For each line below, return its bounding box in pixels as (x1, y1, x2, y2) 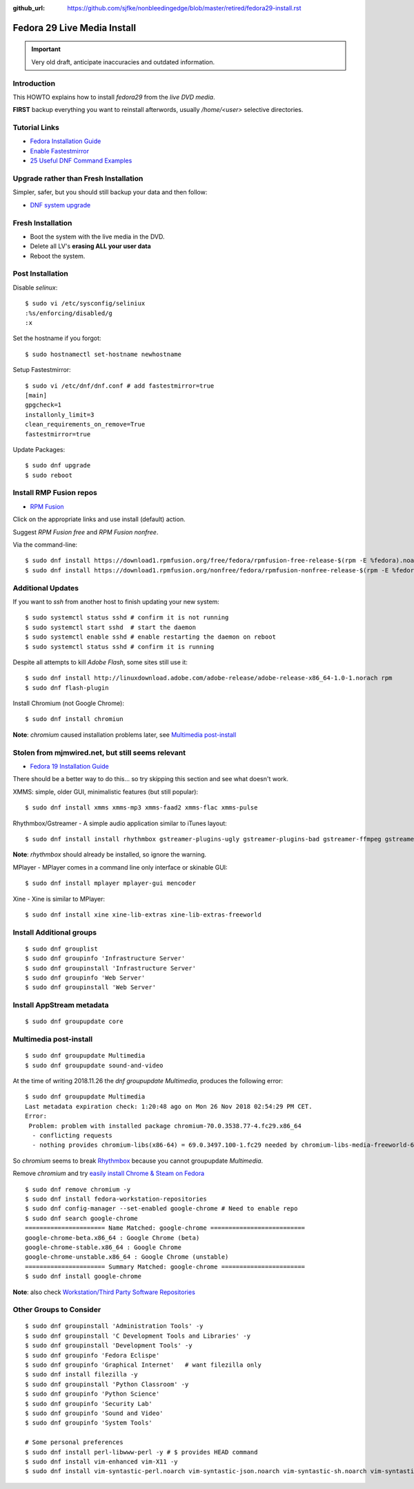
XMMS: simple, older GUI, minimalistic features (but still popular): (12, 787, 199, 796)
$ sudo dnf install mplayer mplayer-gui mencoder (25, 879, 197, 888)
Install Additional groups (12, 927, 97, 937)
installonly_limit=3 (25, 411, 95, 418)
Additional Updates (12, 583, 79, 592)
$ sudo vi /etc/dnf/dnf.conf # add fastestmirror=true (25, 382, 215, 390)
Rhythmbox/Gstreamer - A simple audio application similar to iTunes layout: (12, 819, 227, 827)
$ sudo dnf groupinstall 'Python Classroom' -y (25, 1380, 189, 1388)
